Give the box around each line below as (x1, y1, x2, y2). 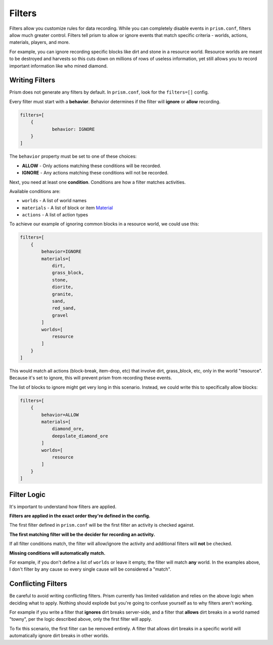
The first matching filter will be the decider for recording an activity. (9, 531, 155, 537)
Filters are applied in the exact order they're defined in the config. (9, 513, 151, 519)
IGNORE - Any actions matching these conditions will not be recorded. (22, 170, 169, 176)
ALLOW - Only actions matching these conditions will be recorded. (22, 162, 161, 169)
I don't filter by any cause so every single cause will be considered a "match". (9, 566, 171, 572)
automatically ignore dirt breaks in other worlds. (9, 632, 109, 639)
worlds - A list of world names (22, 198, 87, 204)
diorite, (52, 284, 74, 290)
